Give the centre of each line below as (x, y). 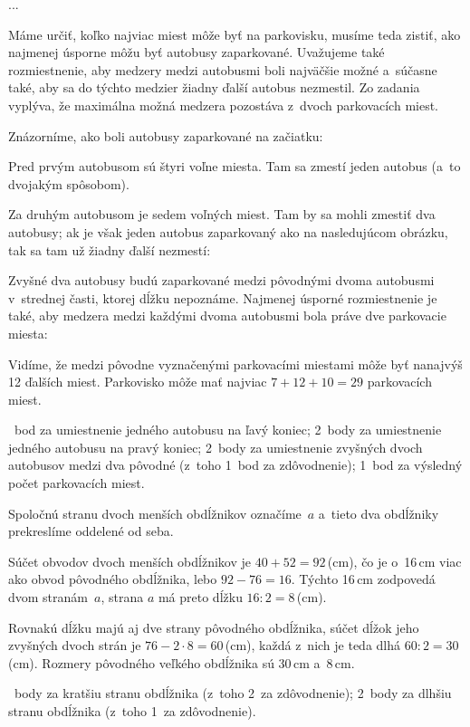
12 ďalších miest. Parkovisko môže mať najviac (138, 382)
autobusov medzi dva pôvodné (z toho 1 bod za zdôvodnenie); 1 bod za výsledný (235, 465)
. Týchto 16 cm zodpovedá (363, 579)
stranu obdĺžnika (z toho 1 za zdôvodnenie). (132, 711)
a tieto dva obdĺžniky (379, 513)
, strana (122, 597)
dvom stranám (48, 597)
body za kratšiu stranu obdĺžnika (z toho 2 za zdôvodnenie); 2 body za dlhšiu (233, 693)
